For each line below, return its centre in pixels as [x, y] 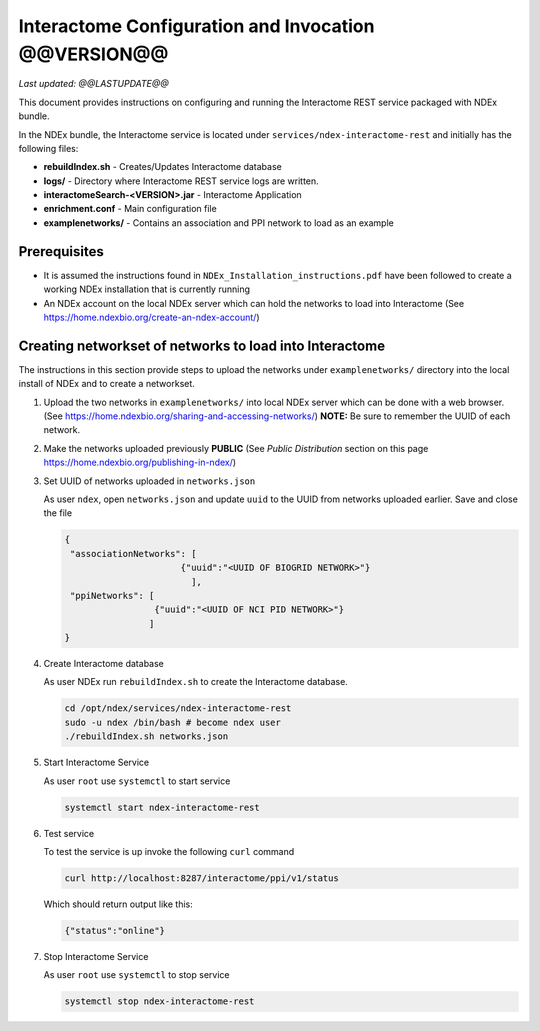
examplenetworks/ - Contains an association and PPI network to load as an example [218, 222]
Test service [69, 833]
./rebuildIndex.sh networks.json [146, 736]
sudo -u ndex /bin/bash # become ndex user [173, 722]
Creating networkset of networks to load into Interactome [201, 345]
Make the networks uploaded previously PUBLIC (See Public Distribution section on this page [236, 448]
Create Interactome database [104, 664]
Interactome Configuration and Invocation [196, 26]
